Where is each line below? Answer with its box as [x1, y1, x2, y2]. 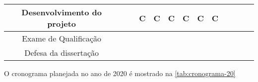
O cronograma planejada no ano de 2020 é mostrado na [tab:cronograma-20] [4, 68, 236, 78]
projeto [47, 18, 76, 29]
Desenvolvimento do [21, 6, 102, 18]
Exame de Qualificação [22, 33, 101, 44]
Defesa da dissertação [24, 47, 99, 58]
